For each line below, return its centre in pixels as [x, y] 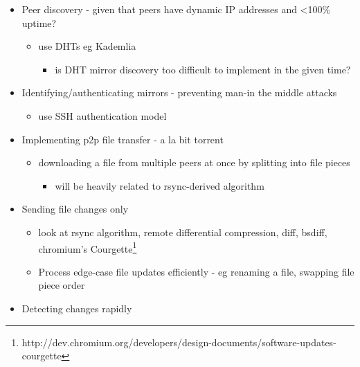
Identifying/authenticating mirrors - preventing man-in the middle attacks [179, 92]
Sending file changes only [75, 209]
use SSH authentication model [102, 115]
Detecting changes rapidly [77, 308]
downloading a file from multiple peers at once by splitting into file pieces [194, 162]
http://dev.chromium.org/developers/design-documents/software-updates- [179, 342]
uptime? [39, 23]
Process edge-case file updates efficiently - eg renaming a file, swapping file [196, 271]
